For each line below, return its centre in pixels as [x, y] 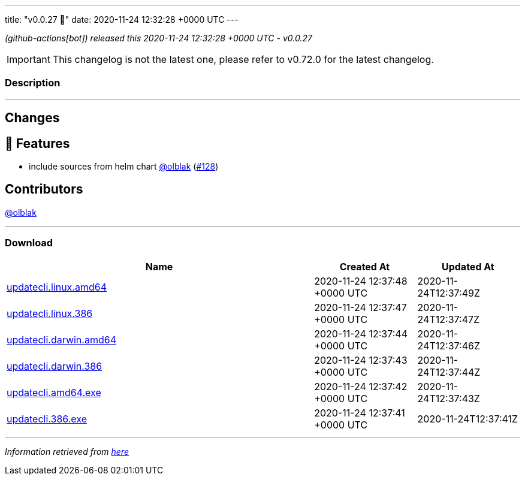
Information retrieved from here [67, 451]
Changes [32, 118]
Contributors [44, 189]
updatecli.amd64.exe [54, 392]
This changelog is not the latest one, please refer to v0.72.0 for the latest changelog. [243, 59]
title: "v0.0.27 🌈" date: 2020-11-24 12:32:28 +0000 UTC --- [122, 19]
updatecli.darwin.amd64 [61, 339]
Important [28, 59]
